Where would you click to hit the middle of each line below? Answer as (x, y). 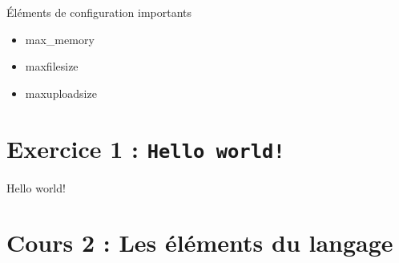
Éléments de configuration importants (99, 12)
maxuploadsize (61, 93)
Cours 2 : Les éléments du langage (200, 243)
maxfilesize (52, 66)
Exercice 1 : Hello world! (146, 148)
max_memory (60, 39)
